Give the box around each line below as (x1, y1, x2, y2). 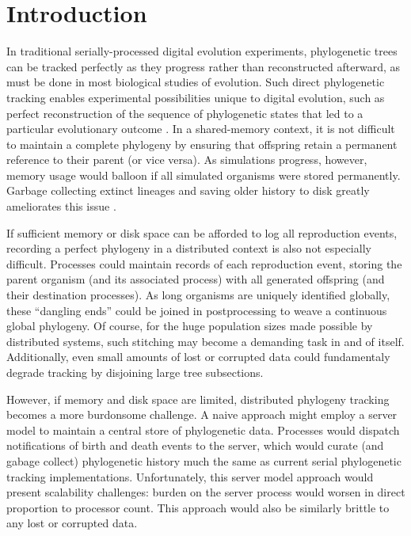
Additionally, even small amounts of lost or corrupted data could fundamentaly (6, 348, 390, 365)
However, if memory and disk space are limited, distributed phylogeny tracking (6, 390, 390, 407)
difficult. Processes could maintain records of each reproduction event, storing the (6, 255, 402, 272)
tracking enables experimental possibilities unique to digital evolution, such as (6, 89, 385, 105)
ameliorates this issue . (6, 198, 116, 215)
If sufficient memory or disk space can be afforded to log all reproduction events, (6, 224, 398, 241)
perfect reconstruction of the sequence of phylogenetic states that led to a (6, 105, 363, 121)
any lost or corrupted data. (6, 515, 138, 531)
